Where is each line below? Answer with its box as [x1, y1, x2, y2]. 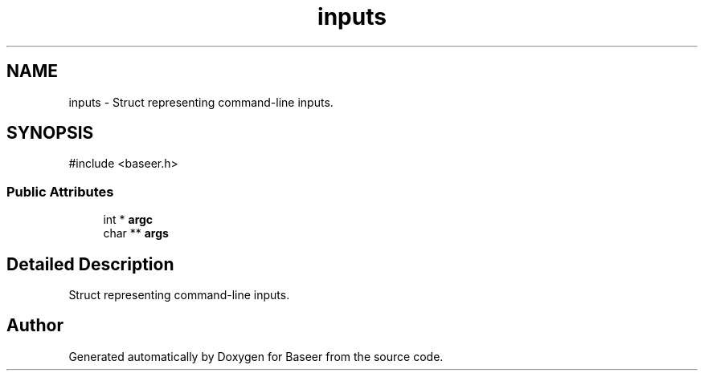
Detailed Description [6, 253, 174, 274]
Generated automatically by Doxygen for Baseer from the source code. [68, 349, 444, 363]
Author [6, 315, 63, 336]
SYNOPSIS [6, 123, 94, 144]
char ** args [103, 226, 169, 241]
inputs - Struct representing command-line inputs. [68, 95, 334, 109]
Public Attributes [6, 183, 114, 200]
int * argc [103, 213, 153, 227]
